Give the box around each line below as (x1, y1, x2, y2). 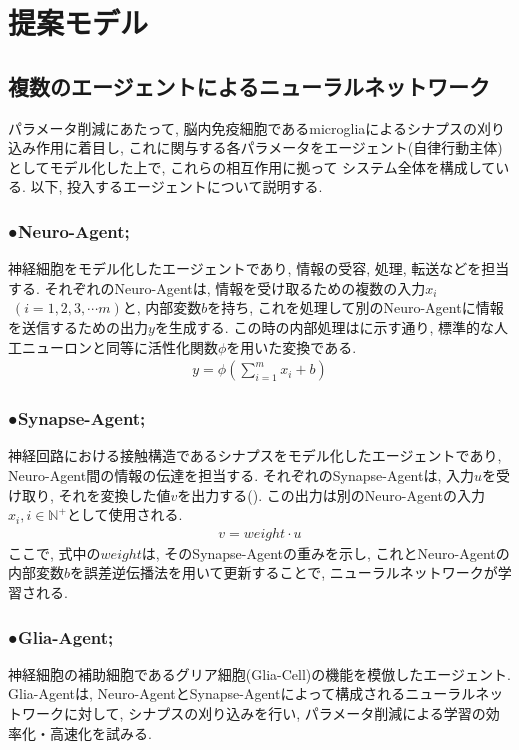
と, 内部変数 (122, 297, 202, 318)
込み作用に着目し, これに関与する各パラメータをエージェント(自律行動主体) (8, 137, 503, 158)
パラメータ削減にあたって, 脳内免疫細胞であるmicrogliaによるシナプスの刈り (8, 117, 505, 138)
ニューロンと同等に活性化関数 (21, 336, 218, 357)
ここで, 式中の (8, 542, 101, 563)
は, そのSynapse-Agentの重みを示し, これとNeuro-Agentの (141, 542, 510, 563)
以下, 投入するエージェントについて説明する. (30, 176, 323, 197)
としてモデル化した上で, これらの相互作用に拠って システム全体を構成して (8, 156, 496, 177)
